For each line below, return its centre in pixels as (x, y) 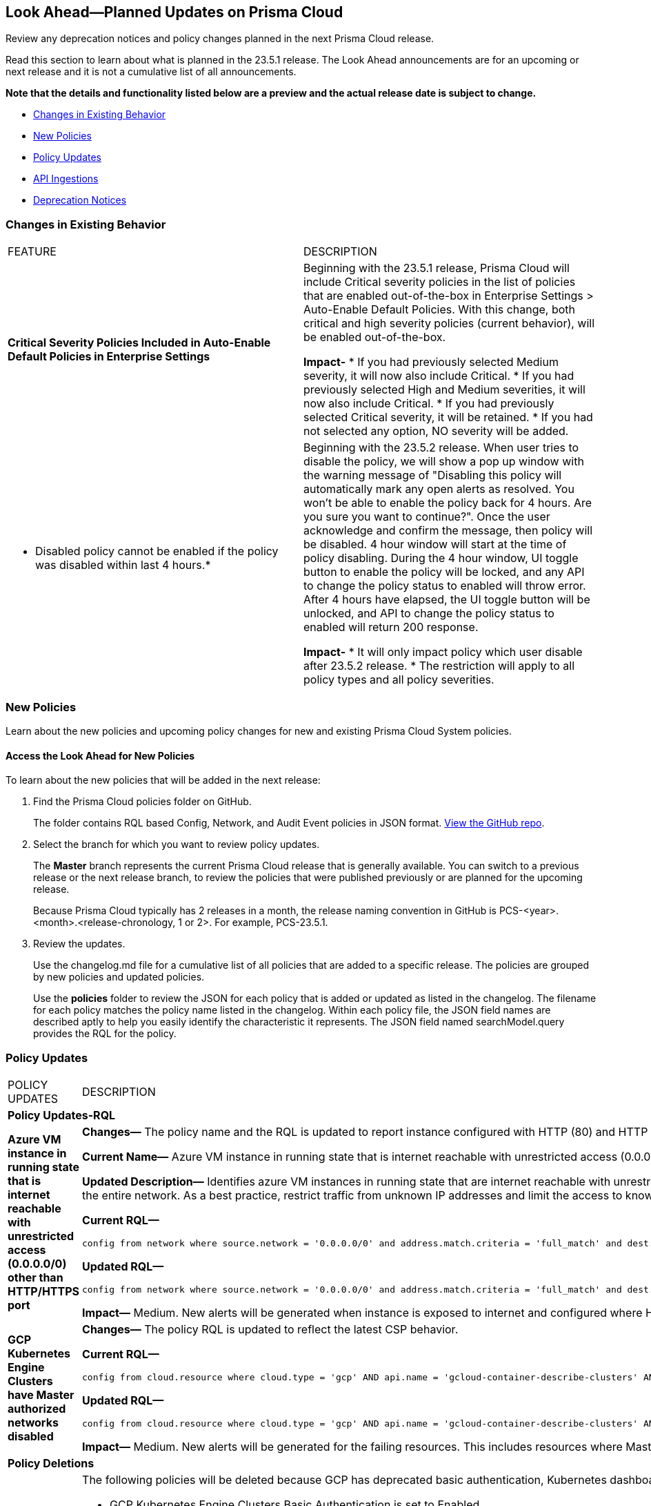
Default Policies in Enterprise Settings (109, 357)
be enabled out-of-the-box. (375, 337)
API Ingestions (66, 179)
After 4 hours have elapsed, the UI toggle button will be (447, 600)
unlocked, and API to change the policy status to (429, 614)
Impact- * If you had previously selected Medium (431, 362)
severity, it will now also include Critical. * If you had (439, 376)
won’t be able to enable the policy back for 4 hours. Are (448, 503)
